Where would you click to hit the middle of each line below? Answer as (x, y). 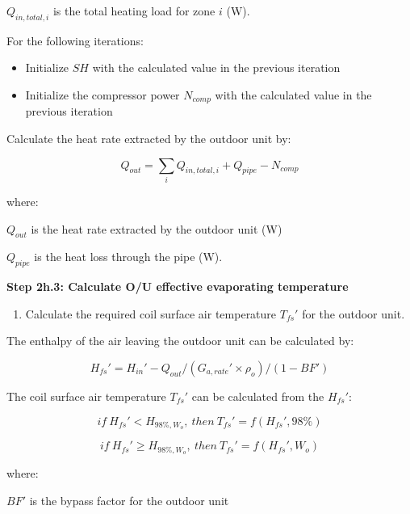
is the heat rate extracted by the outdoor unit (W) (157, 228)
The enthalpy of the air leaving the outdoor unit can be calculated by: (180, 341)
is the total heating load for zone (134, 11)
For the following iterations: (75, 40)
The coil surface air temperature (86, 396)
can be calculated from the (258, 396)
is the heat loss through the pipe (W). (128, 257)
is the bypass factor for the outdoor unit (129, 500)
